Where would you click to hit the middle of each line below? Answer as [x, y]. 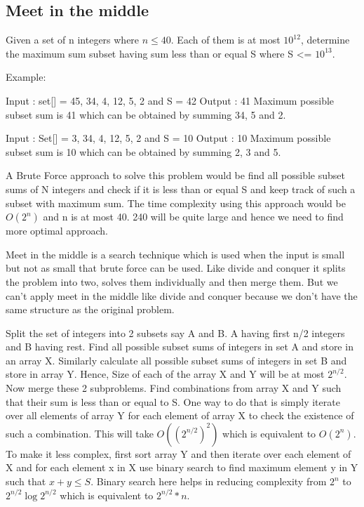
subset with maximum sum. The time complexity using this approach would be [176, 203]
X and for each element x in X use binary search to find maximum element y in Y [182, 467]
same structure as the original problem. [90, 309]
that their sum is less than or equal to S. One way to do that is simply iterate [173, 401]
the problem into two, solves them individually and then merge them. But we [172, 281]
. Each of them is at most [225, 40]
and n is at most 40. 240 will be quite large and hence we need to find [193, 217]
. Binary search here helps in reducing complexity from [209, 481]
